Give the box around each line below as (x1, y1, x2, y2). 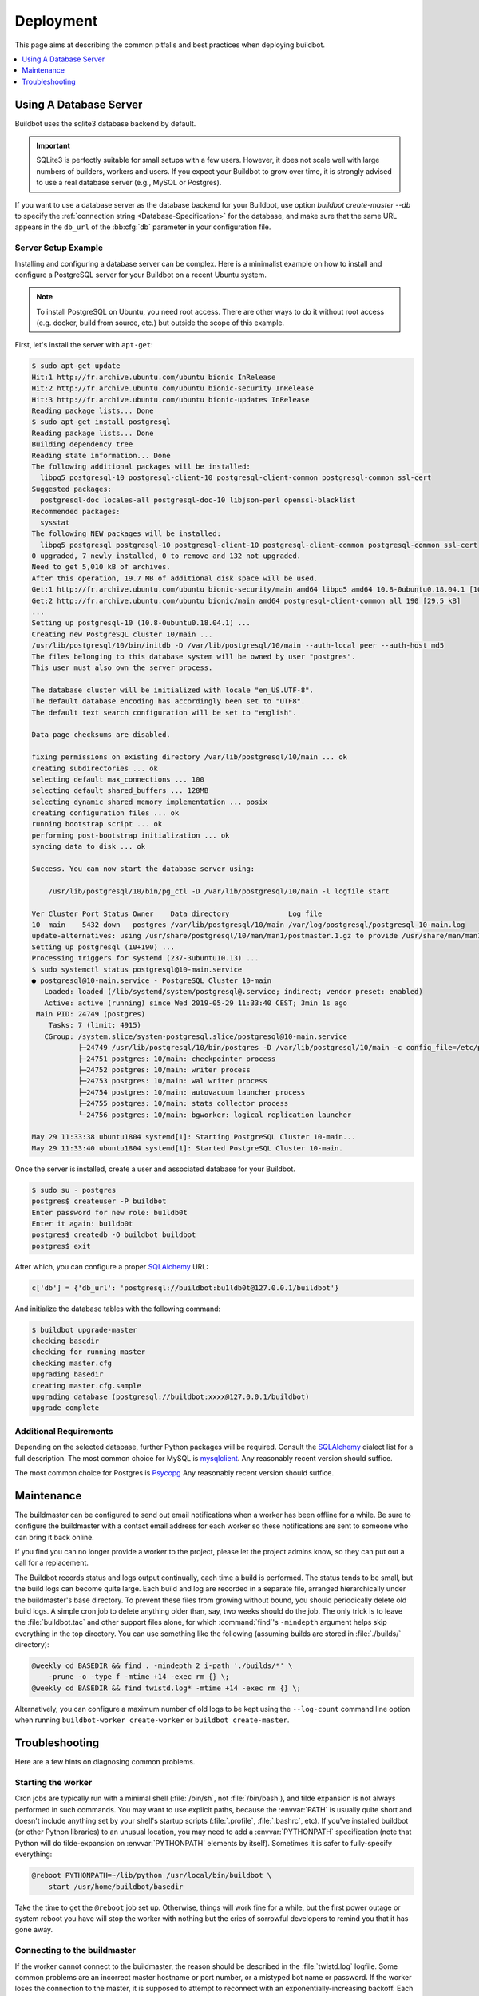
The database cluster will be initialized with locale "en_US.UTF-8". (31, 685, 315, 695)
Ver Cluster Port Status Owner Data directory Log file (31, 909, 323, 918)
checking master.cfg (31, 1358, 112, 1368)
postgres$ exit (31, 1242, 91, 1250)
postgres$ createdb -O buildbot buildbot (31, 1230, 196, 1239)
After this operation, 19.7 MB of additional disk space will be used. (31, 573, 319, 583)
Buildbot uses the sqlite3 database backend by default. (14, 118, 196, 128)
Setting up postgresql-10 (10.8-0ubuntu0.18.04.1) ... (31, 619, 251, 628)
